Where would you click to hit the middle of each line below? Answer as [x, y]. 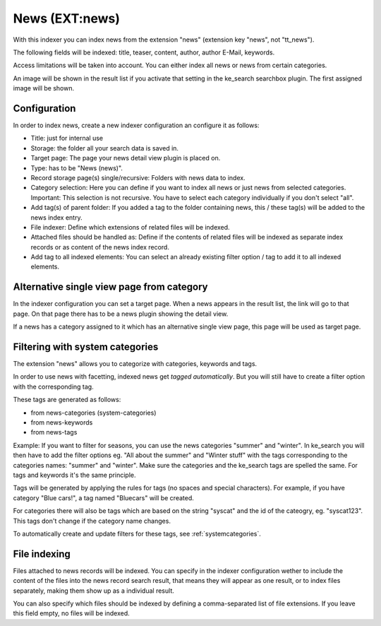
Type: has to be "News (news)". [77, 168]
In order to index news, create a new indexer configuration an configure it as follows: [136, 125]
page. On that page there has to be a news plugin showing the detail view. [121, 314]
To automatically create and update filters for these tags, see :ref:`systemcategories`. [137, 533]
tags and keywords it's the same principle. [74, 475]
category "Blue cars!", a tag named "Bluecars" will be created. [103, 497]
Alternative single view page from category [110, 287]
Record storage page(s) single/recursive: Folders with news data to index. [138, 177]
